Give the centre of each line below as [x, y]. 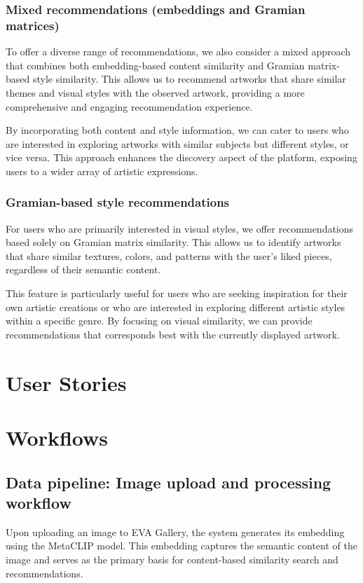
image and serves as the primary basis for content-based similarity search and [172, 559]
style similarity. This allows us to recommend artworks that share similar [189, 79]
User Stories [66, 382]
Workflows [57, 438]
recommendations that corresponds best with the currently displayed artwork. [173, 334]
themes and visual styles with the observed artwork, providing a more [155, 92]
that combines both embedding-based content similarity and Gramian [155, 65]
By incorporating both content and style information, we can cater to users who [177, 130]
